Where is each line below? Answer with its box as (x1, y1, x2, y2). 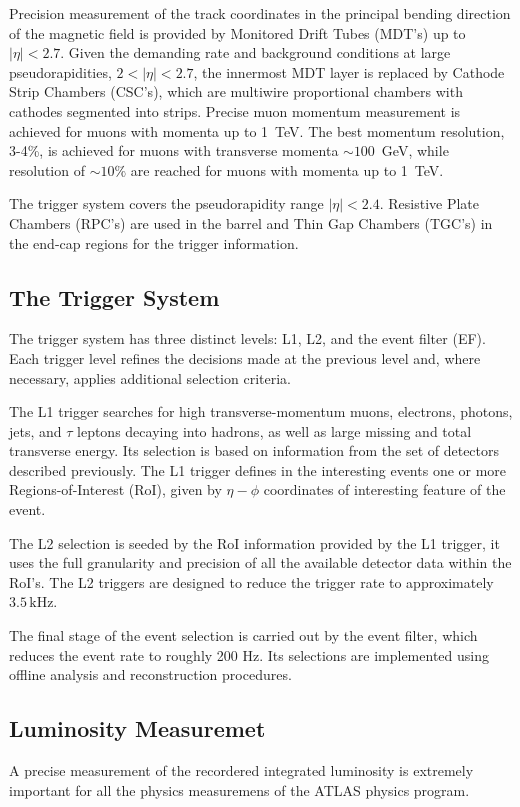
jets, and (9, 420, 62, 441)
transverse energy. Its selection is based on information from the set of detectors (9, 440, 500, 461)
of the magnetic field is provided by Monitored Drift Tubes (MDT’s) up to (9, 22, 466, 43)
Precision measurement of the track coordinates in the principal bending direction (9, 3, 511, 23)
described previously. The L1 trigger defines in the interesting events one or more (9, 459, 507, 480)
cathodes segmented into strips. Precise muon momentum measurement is (9, 100, 461, 121)
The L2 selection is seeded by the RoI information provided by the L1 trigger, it (9, 532, 500, 553)
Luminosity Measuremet (9, 713, 266, 744)
